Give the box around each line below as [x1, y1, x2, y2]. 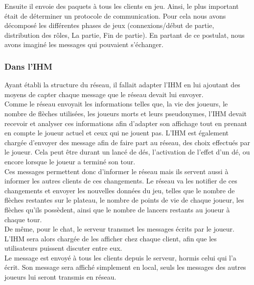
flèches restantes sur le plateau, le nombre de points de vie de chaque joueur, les [4, 195, 244, 205]
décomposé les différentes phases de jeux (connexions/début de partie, [4, 20, 214, 30]
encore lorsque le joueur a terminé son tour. [4, 156, 136, 166]
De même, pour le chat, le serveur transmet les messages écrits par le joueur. [4, 224, 234, 234]
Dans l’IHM [4, 60, 52, 72]
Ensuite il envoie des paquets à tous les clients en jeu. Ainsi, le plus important [4, 1, 239, 11]
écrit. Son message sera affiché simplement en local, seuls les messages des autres [4, 262, 246, 272]
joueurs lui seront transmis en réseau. [4, 272, 116, 282]
